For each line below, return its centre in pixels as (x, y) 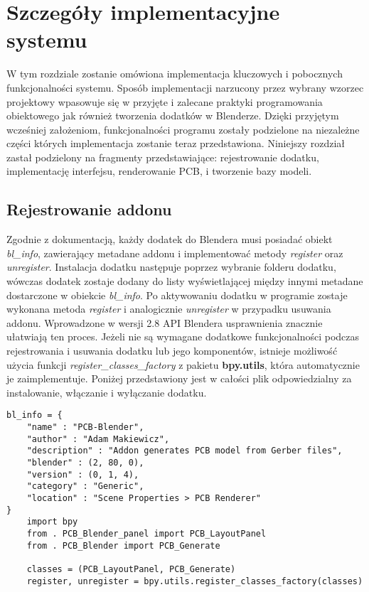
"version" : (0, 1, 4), (83, 474)
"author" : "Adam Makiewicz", (98, 439)
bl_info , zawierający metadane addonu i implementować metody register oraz (175, 253)
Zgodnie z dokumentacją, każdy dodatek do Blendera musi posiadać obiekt (170, 239)
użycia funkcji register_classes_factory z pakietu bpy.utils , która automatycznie (183, 364)
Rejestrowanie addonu (89, 209)
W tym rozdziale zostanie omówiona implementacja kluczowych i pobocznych (175, 74)
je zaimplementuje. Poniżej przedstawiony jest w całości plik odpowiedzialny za (179, 378)
